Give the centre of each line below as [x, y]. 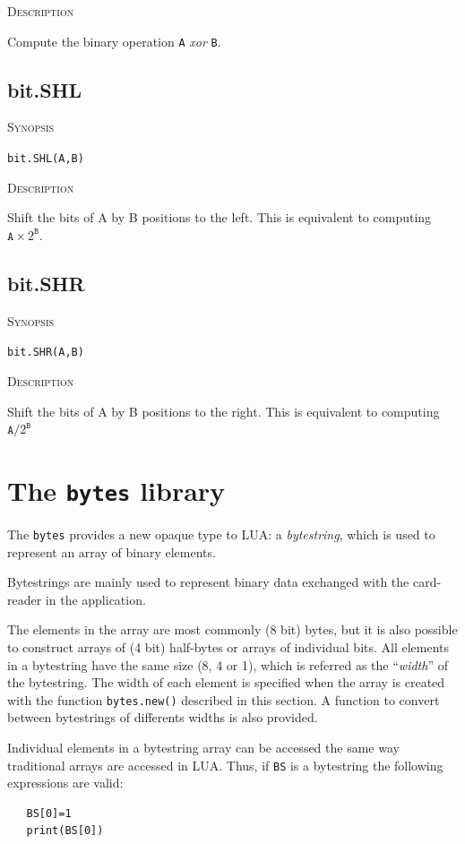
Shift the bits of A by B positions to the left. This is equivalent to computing [220, 217]
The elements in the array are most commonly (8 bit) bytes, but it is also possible [232, 629]
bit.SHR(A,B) [46, 353]
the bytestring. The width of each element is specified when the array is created [226, 682]
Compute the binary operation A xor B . [114, 41]
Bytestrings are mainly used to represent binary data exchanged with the [208, 582]
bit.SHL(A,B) [46, 159]
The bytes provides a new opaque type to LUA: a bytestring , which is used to [221, 534]
